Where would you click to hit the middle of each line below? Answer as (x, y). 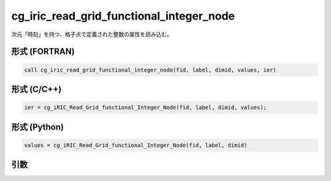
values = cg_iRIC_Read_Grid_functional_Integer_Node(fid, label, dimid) (136, 145)
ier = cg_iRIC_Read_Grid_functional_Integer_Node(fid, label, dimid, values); (145, 108)
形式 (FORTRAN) (43, 52)
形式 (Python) (38, 127)
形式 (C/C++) (36, 89)
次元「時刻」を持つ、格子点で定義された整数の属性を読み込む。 (92, 34)
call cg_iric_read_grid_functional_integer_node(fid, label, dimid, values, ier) (150, 70)
